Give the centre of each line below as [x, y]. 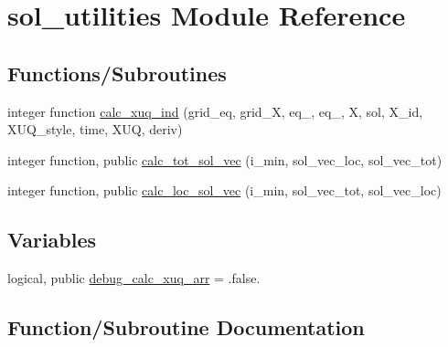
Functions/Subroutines [117, 73]
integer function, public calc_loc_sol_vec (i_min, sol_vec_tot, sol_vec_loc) [224, 190]
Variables [52, 240]
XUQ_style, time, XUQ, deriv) [95, 129]
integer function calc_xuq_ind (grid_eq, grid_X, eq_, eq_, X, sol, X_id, [215, 111]
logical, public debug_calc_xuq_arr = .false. [134, 278]
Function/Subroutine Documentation [186, 327]
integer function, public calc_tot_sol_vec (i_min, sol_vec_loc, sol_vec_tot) [225, 159]
